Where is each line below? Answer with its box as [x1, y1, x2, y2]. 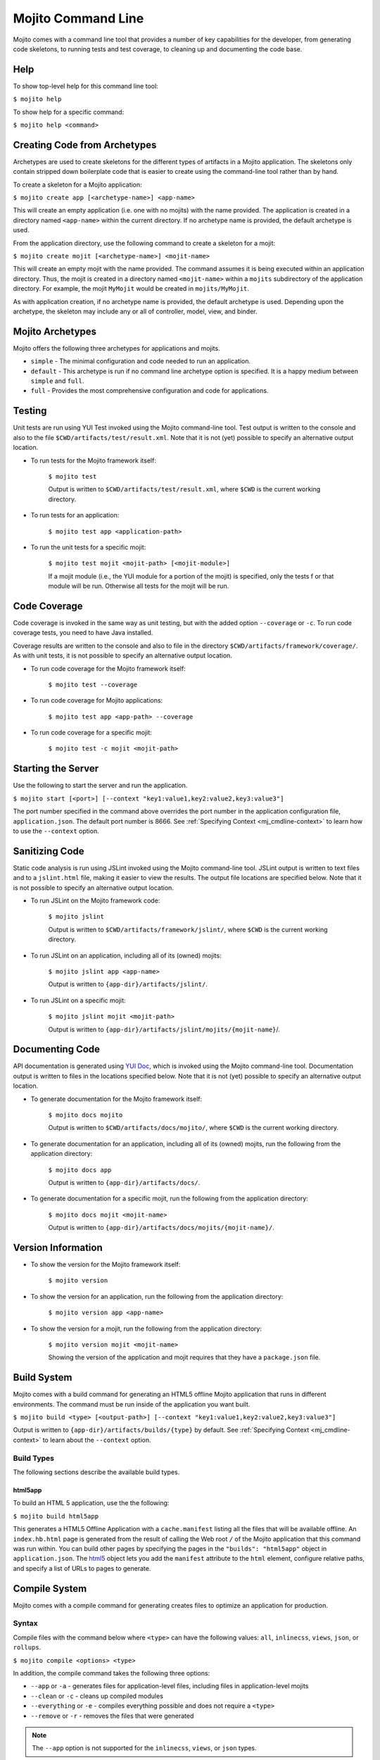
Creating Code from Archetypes [13, 139, 157, 151]
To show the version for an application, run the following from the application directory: [30, 1292, 284, 1300]
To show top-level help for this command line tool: [13, 82, 158, 90]
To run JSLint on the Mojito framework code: [30, 896, 160, 905]
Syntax [13, 1618, 38, 1628]
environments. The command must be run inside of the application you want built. [13, 1400, 251, 1408]
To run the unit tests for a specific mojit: [30, 543, 146, 551]
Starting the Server [13, 762, 99, 774]
